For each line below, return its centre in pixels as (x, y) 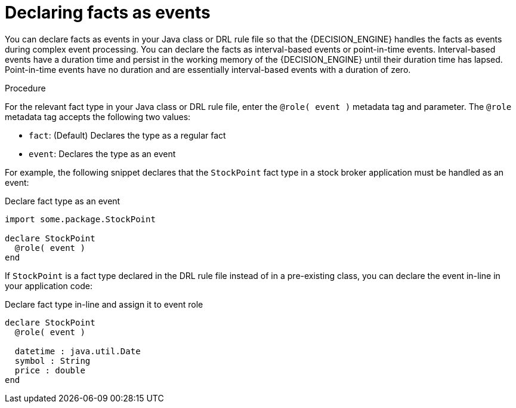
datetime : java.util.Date (78, 351)
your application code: (49, 286)
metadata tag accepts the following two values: (98, 116)
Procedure (25, 88)
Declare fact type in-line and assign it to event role (104, 304)
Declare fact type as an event (63, 201)
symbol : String (52, 361)
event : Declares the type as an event (102, 154)
